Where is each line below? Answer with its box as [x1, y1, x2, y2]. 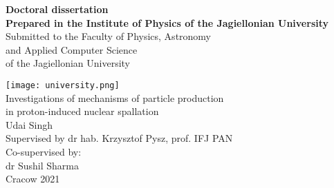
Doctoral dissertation [6, 2, 109, 16]
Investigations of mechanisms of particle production [6, 90, 224, 105]
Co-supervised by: [6, 145, 82, 158]
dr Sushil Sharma [6, 158, 79, 172]
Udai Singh [6, 117, 53, 132]
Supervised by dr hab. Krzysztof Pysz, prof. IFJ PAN [6, 131, 233, 145]
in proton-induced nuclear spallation [6, 104, 159, 118]
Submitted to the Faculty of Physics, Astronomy [6, 29, 212, 43]
